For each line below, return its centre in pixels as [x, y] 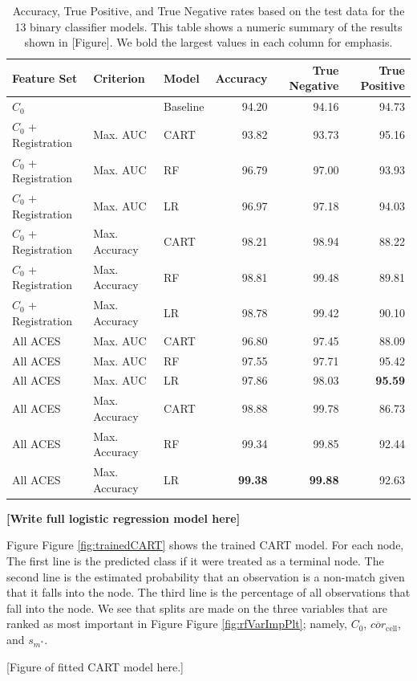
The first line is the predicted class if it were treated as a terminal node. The [195, 560]
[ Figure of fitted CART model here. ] [95, 666]
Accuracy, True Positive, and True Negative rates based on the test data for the [208, 10]
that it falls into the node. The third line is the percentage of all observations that [208, 592]
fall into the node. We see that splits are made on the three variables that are [197, 608]
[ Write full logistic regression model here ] [123, 518]
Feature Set [45, 77]
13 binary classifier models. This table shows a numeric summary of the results [208, 26]
